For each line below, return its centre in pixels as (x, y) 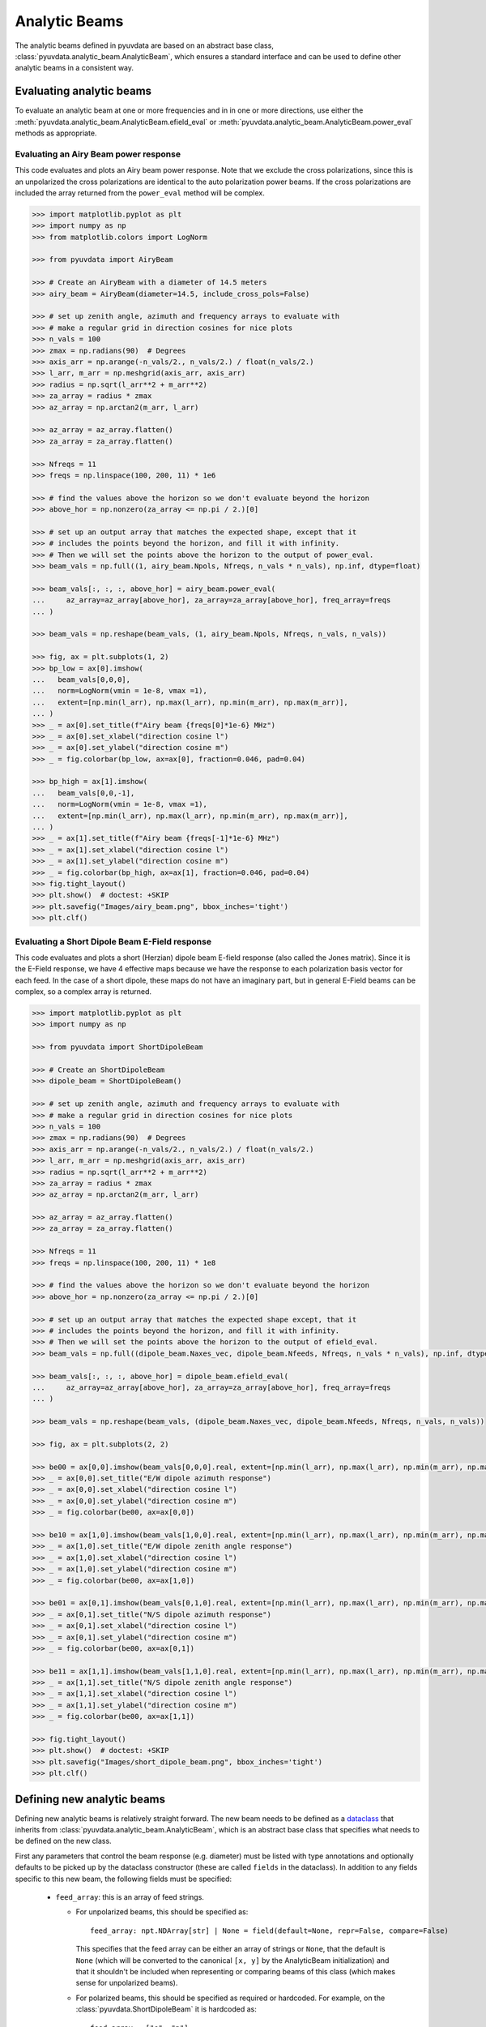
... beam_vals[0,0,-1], (83, 793)
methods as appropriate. (56, 133)
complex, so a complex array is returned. (83, 992)
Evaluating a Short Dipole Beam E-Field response (113, 941)
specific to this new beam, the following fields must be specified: (124, 1879)
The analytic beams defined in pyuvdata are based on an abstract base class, (145, 45)
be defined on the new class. (64, 1841)
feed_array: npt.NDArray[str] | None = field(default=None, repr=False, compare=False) (270, 1931)
